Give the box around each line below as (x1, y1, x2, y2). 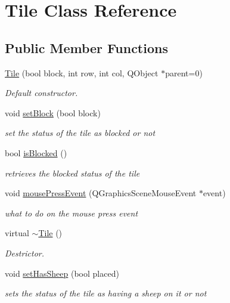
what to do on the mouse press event (5, 206, 138, 219)
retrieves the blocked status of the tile (5, 166, 140, 179)
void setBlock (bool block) (5, 106, 101, 119)
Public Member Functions (5, 38, 168, 57)
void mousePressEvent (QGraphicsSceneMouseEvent (5, 187, 197, 199)
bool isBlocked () (5, 146, 67, 159)
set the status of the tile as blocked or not (5, 126, 156, 139)
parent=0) (165, 66, 203, 79)
